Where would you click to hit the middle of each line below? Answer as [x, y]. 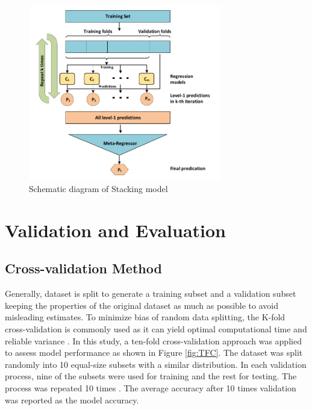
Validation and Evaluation [115, 230]
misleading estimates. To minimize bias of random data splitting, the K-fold [145, 317]
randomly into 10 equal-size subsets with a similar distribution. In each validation [156, 364]
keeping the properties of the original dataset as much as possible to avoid [142, 305]
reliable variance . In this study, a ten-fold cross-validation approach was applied [153, 340]
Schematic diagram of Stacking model [98, 189]
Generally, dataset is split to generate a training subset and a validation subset [151, 294]
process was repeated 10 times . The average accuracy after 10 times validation [151, 388]
